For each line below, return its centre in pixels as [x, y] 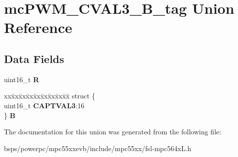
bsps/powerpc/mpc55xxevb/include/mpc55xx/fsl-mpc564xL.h [98, 148]
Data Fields [34, 58]
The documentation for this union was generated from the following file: [113, 132]
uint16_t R [22, 79]
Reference [38, 27]
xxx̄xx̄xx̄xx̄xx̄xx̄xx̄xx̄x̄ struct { [50, 96]
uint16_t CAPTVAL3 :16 [44, 105]
